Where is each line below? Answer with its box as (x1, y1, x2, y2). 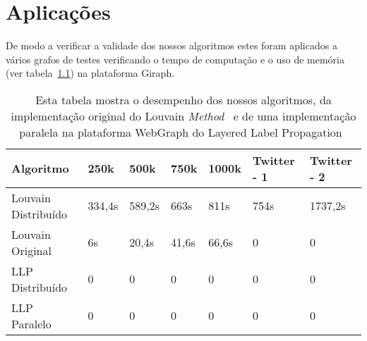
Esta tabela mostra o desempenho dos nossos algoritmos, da (35, 91, 332, 108)
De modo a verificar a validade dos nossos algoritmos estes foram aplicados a (6, 38, 337, 53)
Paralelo (11, 315, 52, 332)
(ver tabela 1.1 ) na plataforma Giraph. (6, 66, 175, 80)
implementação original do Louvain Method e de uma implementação (11, 107, 356, 124)
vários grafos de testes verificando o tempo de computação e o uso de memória (6, 51, 344, 66)
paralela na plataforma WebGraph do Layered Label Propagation (19, 123, 342, 140)
